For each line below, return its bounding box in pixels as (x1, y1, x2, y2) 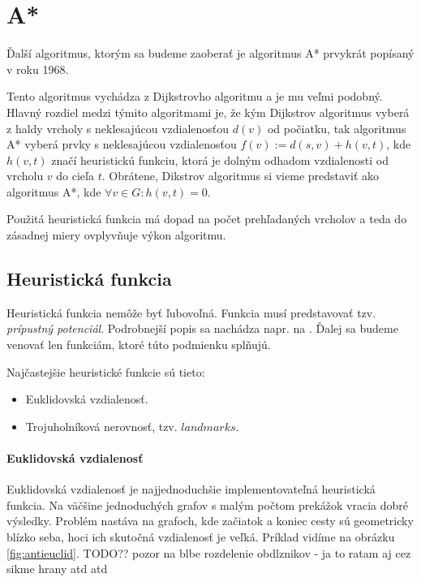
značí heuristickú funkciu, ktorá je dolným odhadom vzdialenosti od (51, 151, 389, 168)
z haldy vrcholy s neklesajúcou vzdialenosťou (6, 119, 230, 136)
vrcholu (6, 167, 44, 184)
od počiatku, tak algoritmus (267, 119, 406, 136)
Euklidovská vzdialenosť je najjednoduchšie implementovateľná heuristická (6, 481, 376, 498)
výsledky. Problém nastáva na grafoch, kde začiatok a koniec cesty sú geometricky (6, 512, 414, 529)
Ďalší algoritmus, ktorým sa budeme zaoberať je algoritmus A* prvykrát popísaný (6, 45, 415, 62)
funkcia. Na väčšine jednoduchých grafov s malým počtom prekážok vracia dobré (6, 496, 408, 513)
